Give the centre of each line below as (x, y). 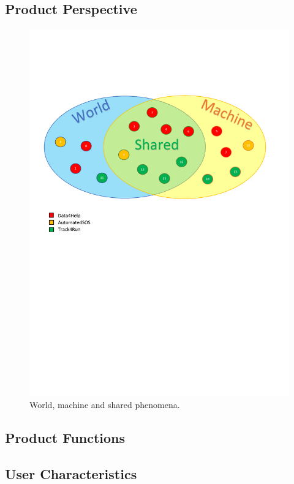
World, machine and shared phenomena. (105, 404)
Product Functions (65, 437)
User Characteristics (71, 473)
